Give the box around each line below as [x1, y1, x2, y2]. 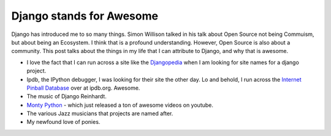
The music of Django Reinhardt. [26, 93, 107, 100]
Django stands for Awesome [11, 9, 159, 23]
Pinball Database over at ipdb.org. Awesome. [26, 84, 140, 91]
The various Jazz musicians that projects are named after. [26, 110, 173, 117]
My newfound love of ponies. [26, 118, 101, 126]
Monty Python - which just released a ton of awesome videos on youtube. [26, 101, 214, 109]
